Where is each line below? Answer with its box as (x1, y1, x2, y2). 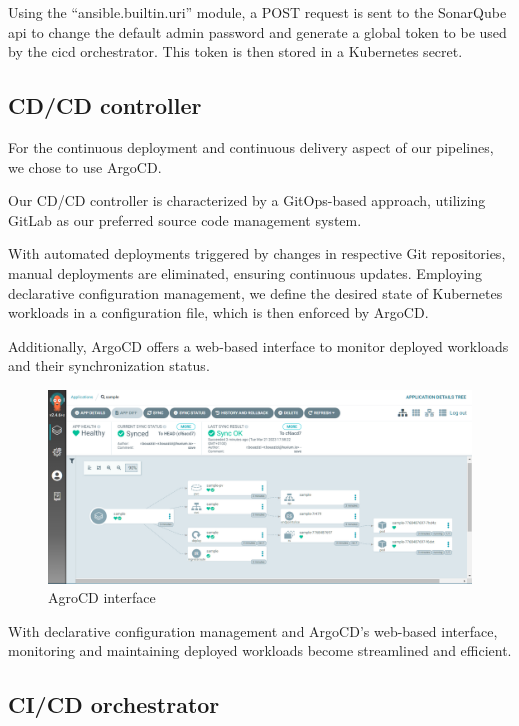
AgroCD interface (48, 587, 156, 608)
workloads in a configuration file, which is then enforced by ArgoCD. (8, 302, 429, 323)
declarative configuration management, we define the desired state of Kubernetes (8, 282, 503, 303)
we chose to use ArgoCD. (8, 156, 162, 177)
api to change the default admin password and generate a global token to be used (8, 21, 507, 42)
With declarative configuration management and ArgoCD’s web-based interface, (8, 620, 498, 641)
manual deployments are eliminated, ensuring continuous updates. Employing (8, 262, 482, 283)
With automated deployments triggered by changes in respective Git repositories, (8, 243, 506, 264)
